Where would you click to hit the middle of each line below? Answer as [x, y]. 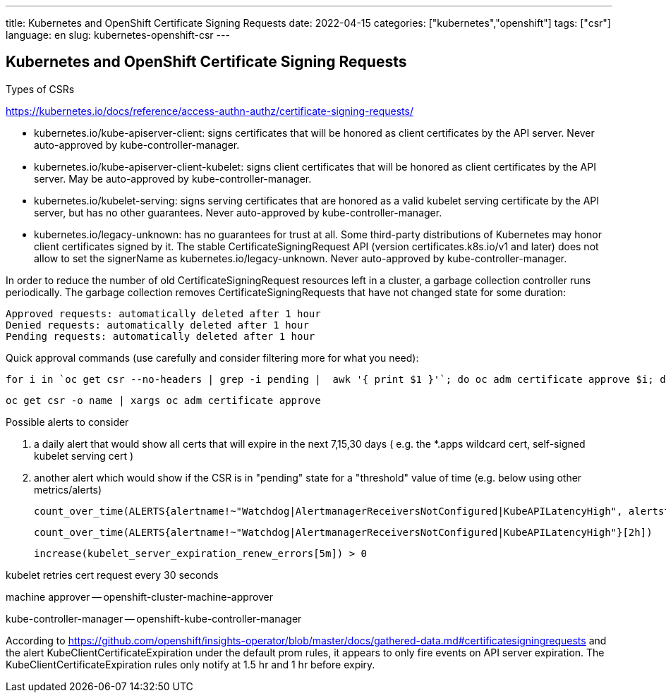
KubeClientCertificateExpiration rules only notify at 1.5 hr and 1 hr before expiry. [190, 664]
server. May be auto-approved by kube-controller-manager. [173, 178]
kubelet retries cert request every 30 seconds [112, 575]
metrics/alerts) [68, 489]
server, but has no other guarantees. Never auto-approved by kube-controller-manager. [238, 212]
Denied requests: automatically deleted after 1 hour [157, 325]
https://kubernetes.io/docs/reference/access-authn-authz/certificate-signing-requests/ [210, 111]
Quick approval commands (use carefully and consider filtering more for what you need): [212, 357]
